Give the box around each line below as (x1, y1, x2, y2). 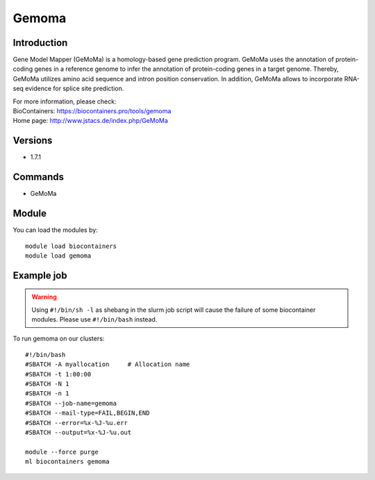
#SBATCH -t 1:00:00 (25, 370, 92, 378)
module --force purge (25, 448, 99, 456)
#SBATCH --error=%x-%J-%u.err (25, 419, 128, 427)
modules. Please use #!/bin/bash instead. (31, 315, 158, 324)
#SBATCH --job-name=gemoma (25, 399, 117, 407)
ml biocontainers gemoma (25, 458, 110, 465)
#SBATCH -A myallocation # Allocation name (25, 361, 190, 368)
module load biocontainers (25, 242, 117, 250)
